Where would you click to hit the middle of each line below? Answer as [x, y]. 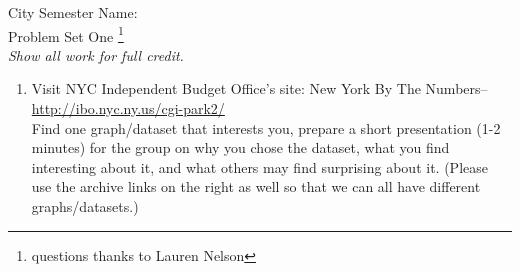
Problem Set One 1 [66, 34]
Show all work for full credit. [96, 54]
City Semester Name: [73, 12]
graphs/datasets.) [85, 206]
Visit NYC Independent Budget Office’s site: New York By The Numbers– [259, 88]
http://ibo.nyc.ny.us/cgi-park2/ [128, 108]
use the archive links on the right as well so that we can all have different [256, 186]
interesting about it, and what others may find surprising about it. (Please [259, 166]
